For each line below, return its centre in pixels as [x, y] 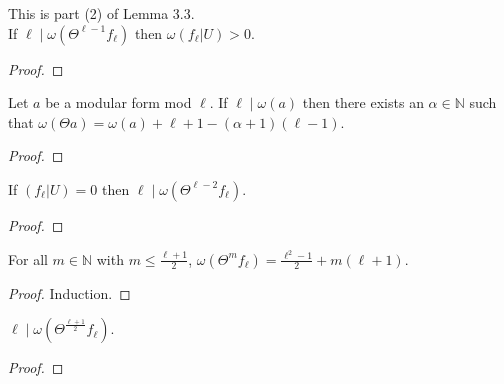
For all [28, 258]
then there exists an [363, 102]
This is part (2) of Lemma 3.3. [101, 13]
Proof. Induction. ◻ [69, 292]
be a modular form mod [118, 102]
